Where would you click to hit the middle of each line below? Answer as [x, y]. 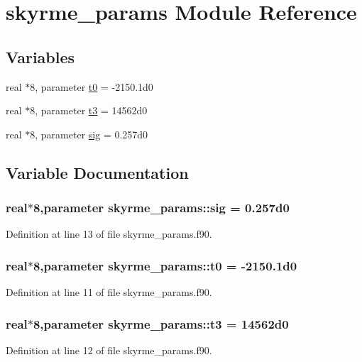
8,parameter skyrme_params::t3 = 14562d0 [161, 323]
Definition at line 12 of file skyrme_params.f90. [109, 350]
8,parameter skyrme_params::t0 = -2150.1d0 [165, 265]
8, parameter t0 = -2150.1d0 [92, 86]
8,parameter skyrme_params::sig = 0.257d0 [161, 208]
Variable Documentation [97, 172]
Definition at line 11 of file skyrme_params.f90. [109, 292]
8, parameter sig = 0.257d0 [89, 134]
